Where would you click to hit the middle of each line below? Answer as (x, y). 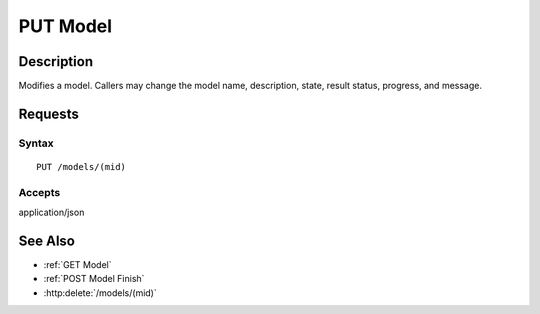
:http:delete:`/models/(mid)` (100, 292)
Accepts (39, 192)
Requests (48, 113)
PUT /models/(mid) (81, 167)
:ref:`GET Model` (77, 265)
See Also (46, 240)
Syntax (36, 143)
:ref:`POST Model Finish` (94, 279)
